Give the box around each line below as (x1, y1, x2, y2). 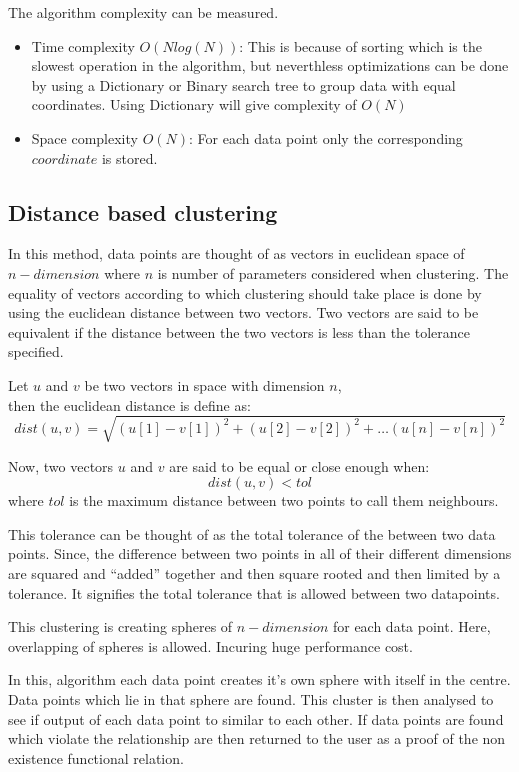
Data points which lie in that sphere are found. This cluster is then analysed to (8, 689, 494, 709)
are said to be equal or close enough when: (169, 455, 430, 476)
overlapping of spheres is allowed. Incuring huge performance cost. (8, 635, 413, 656)
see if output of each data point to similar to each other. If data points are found (8, 708, 504, 729)
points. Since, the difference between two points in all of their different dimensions (8, 543, 512, 564)
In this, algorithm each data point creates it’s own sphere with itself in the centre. (8, 669, 511, 690)
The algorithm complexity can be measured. (8, 2, 279, 22)
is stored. (101, 147, 158, 168)
